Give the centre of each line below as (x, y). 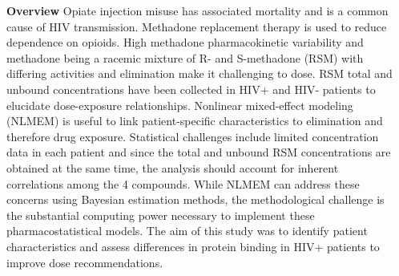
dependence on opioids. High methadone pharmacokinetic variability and (185, 42)
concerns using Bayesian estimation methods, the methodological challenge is (195, 199)
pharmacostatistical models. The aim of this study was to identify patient (187, 231)
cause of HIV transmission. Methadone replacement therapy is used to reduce (197, 26)
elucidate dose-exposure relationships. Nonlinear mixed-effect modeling (180, 105)
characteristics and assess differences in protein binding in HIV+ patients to (193, 246)
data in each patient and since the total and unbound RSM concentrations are (199, 152)
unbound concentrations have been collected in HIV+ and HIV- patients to (191, 89)
